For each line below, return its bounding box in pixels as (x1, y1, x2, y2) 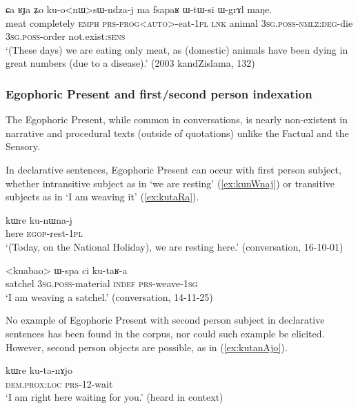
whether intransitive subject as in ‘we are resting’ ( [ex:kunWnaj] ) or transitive (6, 176, 335, 190)
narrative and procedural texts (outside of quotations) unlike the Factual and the (6, 125, 349, 140)
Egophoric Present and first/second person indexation (6, 85, 312, 102)
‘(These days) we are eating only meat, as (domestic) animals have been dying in (6, 42, 348, 56)
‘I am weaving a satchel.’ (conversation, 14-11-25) (6, 289, 213, 304)
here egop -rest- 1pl (6, 226, 83, 240)
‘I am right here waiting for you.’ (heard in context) (6, 390, 223, 404)
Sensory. (6, 139, 40, 154)
